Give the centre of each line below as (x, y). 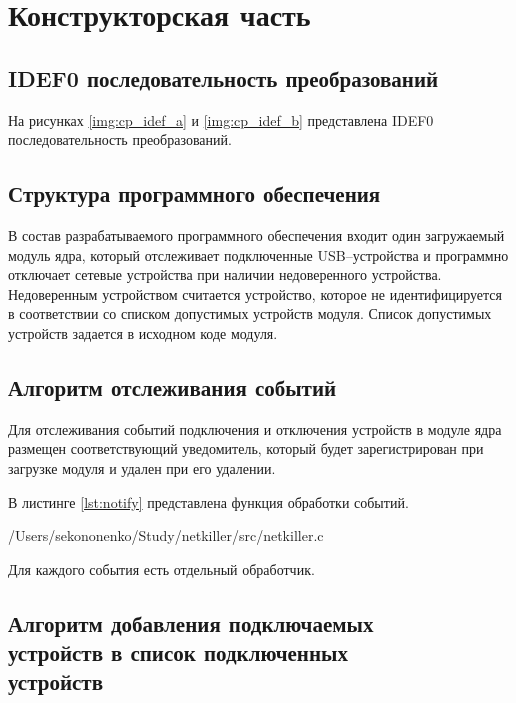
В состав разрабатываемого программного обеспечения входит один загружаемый (256, 234)
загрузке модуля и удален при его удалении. (142, 467)
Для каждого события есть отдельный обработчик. (161, 568)
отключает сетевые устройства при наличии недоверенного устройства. (225, 274)
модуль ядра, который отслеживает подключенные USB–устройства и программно (258, 254)
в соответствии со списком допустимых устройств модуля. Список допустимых (250, 313)
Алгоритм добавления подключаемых (191, 622)
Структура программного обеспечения (194, 193)
